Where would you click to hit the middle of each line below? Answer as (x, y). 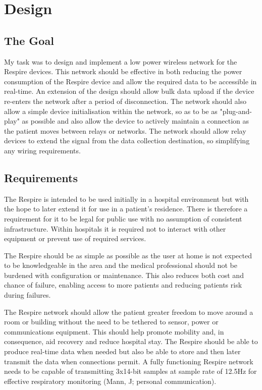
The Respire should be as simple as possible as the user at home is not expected (128, 255)
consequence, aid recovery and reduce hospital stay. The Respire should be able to (131, 341)
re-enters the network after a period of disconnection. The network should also (125, 101)
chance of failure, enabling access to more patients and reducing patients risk (123, 285)
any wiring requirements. (42, 150)
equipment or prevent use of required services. (75, 238)
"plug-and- (236, 111)
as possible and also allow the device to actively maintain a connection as (136, 121)
